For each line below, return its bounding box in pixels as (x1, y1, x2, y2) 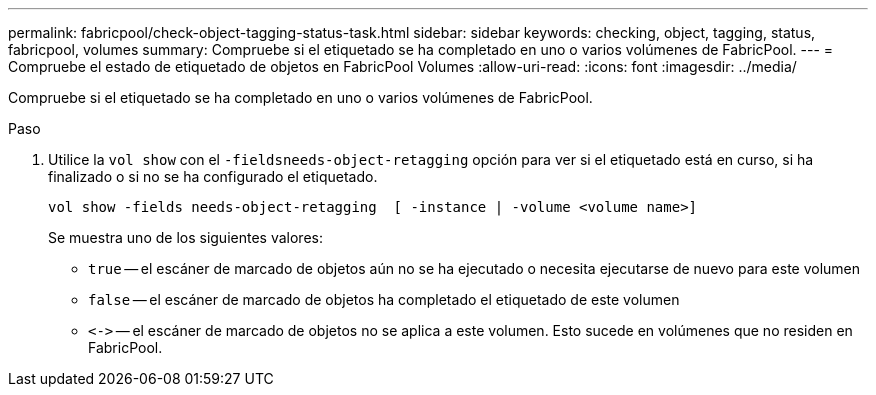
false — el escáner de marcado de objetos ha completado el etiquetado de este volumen (88, 291, 680, 308)
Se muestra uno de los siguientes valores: (48, 229, 323, 246)
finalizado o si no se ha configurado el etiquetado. (48, 168, 378, 185)
